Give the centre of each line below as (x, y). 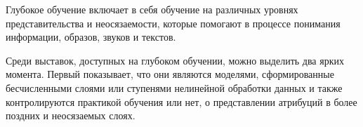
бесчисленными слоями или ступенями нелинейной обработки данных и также (174, 87)
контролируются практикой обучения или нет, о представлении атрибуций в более (181, 101)
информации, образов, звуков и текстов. (91, 37)
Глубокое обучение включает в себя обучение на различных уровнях (152, 9)
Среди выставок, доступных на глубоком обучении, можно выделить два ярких (175, 60)
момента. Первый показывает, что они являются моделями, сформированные (170, 74)
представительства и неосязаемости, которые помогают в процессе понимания (173, 23)
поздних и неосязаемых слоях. (71, 115)
